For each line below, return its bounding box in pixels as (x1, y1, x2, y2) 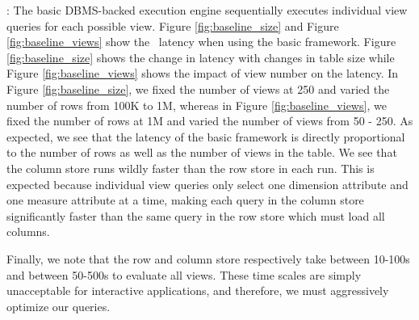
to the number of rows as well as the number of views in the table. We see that (6, 144, 397, 161)
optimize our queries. (6, 297, 111, 314)
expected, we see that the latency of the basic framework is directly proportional (6, 128, 405, 145)
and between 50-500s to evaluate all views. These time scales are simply (6, 266, 362, 283)
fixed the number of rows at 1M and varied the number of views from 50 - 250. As (6, 112, 413, 129)
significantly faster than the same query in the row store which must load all (6, 207, 385, 224)
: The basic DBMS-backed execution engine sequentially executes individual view (6, 2, 408, 18)
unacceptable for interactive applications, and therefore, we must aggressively (6, 282, 389, 299)
